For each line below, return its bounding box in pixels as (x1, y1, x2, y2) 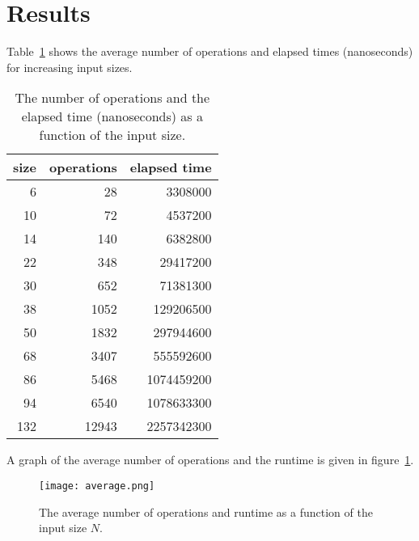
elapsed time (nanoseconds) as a (21, 107, 203, 126)
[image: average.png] (39, 480, 155, 492)
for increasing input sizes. (6, 58, 133, 75)
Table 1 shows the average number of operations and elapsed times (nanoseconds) (6, 43, 413, 60)
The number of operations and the (15, 88, 210, 108)
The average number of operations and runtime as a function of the (39, 503, 373, 520)
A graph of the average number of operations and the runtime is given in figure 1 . (6, 451, 414, 468)
